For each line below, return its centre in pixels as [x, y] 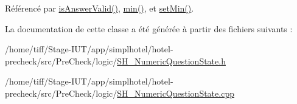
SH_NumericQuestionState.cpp [176, 93]
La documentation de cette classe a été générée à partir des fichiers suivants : [149, 28]
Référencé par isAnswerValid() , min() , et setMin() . [100, 8]
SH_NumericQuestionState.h [171, 61]
